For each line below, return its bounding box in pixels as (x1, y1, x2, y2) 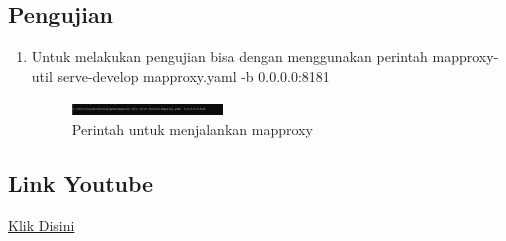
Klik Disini (8, 214, 75, 235)
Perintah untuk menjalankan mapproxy (71, 118, 313, 139)
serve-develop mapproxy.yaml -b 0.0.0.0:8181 (57, 65, 330, 86)
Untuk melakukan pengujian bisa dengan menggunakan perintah (31, 46, 428, 67)
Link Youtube (8, 167, 154, 198)
